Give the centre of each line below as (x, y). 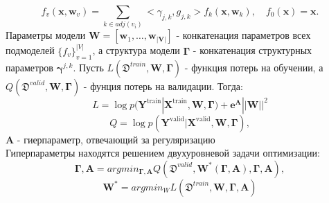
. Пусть (88, 67)
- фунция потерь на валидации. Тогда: (163, 86)
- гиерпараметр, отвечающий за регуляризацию (116, 139)
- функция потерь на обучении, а (254, 67)
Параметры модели (46, 35)
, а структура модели (136, 50)
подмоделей (30, 50)
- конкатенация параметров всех (243, 35)
